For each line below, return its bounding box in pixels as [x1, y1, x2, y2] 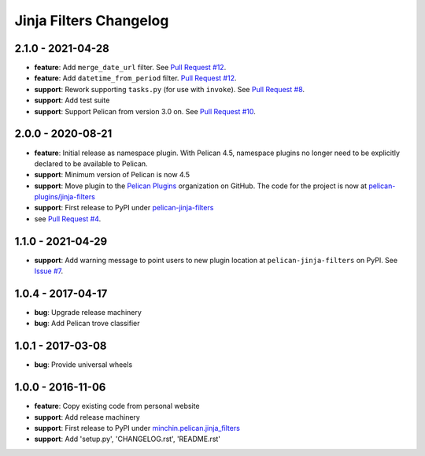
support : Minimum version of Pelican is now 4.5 [34, 170, 190, 180]
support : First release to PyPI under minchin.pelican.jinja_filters [34, 424, 240, 433]
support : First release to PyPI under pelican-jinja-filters [34, 203, 214, 213]
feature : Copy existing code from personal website [34, 402, 200, 411]
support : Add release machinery [34, 412, 141, 421]
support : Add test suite [34, 95, 110, 106]
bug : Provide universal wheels [34, 360, 133, 369]
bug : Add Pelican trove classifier [34, 319, 140, 328]
